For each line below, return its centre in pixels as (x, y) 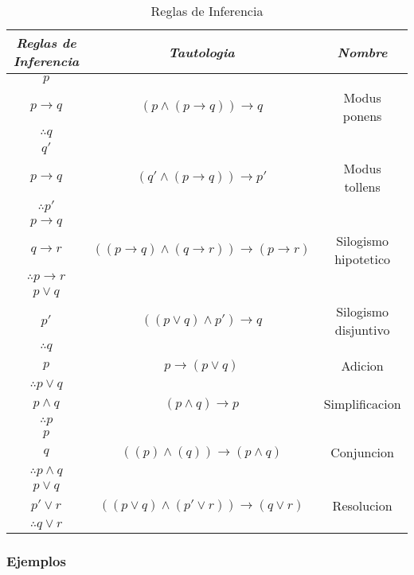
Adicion (362, 365)
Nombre (362, 52)
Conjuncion (362, 452)
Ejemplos (36, 560)
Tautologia (201, 52)
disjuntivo (362, 330)
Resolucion (362, 505)
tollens (362, 186)
